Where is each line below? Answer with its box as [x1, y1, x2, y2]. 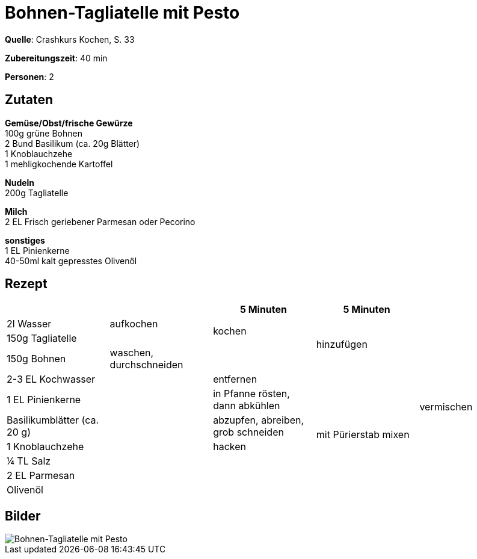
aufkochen [109, 318, 158, 330]
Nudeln [5, 177, 35, 188]
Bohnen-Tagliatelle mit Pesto [5, 2, 240, 23]
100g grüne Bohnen [5, 128, 82, 138]
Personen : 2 [5, 71, 54, 82]
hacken [213, 440, 246, 453]
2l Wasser [7, 318, 52, 330]
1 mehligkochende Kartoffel [5, 158, 113, 169]
